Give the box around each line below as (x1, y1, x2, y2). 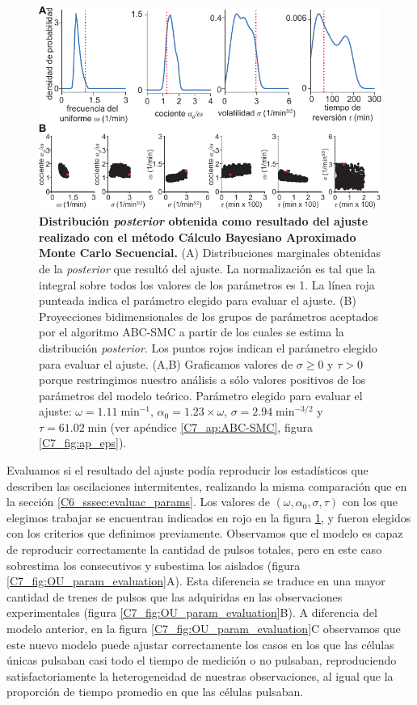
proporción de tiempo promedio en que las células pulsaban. (6, 683, 304, 700)
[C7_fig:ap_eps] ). (39, 434, 127, 451)
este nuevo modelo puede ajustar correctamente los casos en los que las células (6, 635, 394, 652)
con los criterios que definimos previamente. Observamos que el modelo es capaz (6, 525, 403, 542)
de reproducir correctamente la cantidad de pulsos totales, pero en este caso (6, 541, 382, 558)
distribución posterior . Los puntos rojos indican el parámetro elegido (39, 339, 377, 356)
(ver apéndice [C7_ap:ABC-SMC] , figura (110, 418, 313, 435)
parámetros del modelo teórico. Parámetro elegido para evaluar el (39, 386, 363, 403)
